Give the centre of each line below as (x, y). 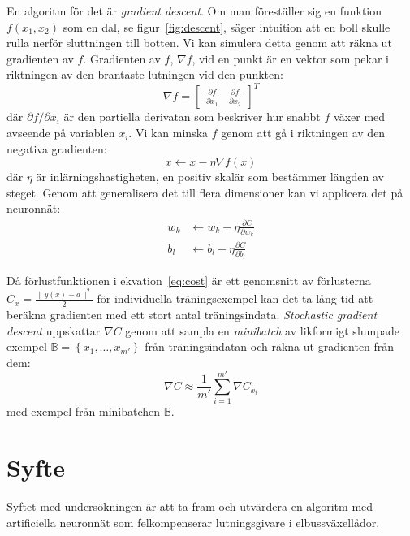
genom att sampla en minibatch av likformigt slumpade (263, 330)
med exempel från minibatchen (84, 411)
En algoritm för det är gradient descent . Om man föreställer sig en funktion (194, 11)
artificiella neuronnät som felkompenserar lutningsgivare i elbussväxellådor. (193, 522)
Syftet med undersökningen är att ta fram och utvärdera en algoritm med (190, 506)
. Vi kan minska (168, 133)
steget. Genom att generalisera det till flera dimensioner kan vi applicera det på (205, 192)
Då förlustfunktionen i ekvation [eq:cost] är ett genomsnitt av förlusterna (189, 280)
